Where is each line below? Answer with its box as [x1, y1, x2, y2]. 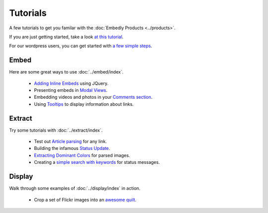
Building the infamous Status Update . [34, 145, 110, 151]
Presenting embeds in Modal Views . [34, 87, 108, 93]
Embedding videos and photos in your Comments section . [34, 94, 153, 100]
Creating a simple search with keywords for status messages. [34, 159, 160, 165]
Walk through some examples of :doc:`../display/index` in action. [9, 185, 141, 191]
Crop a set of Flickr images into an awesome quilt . [34, 197, 136, 203]
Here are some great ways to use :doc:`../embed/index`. [9, 69, 124, 75]
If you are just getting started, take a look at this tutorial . [9, 34, 124, 40]
